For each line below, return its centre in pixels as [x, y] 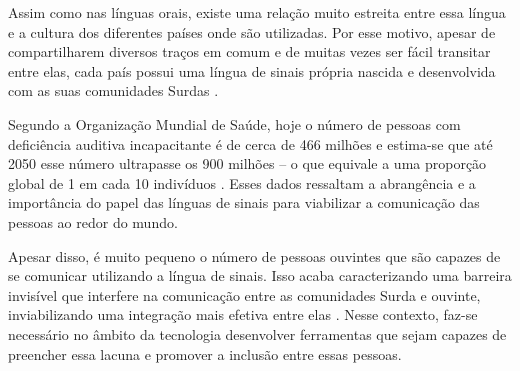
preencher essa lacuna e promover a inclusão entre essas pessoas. [205, 353]
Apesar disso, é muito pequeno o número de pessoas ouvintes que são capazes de [254, 255]
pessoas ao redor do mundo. [93, 221]
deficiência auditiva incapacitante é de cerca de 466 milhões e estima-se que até [250, 143]
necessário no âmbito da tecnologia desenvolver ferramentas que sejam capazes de [257, 333]
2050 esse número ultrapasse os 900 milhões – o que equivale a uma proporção [247, 163]
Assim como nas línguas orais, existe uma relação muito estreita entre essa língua [257, 12]
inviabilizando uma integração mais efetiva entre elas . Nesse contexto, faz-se [243, 314]
